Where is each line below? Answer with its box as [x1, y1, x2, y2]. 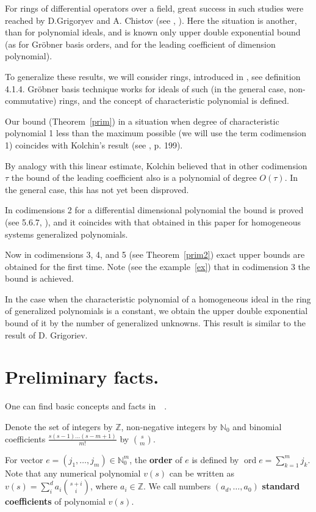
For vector [5, 453, 43, 466]
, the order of [129, 453, 182, 466]
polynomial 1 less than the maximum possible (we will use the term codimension [5, 126, 306, 139]
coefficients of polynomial [5, 495, 106, 508]
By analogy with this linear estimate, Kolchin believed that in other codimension [5, 159, 307, 172]
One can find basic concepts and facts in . [5, 400, 167, 412]
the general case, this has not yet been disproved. [5, 183, 189, 196]
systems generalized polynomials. [5, 227, 128, 240]
